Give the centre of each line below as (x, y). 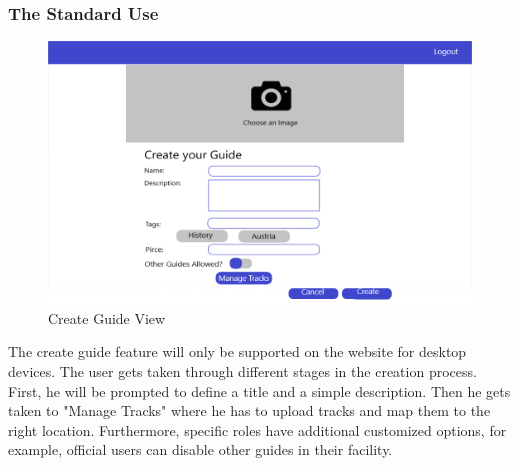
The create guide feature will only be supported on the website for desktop (237, 351)
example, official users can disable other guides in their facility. (200, 449)
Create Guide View (107, 317)
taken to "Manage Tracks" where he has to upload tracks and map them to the (249, 410)
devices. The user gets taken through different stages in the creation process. (242, 370)
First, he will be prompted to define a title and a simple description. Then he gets (259, 390)
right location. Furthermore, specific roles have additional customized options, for (257, 429)
